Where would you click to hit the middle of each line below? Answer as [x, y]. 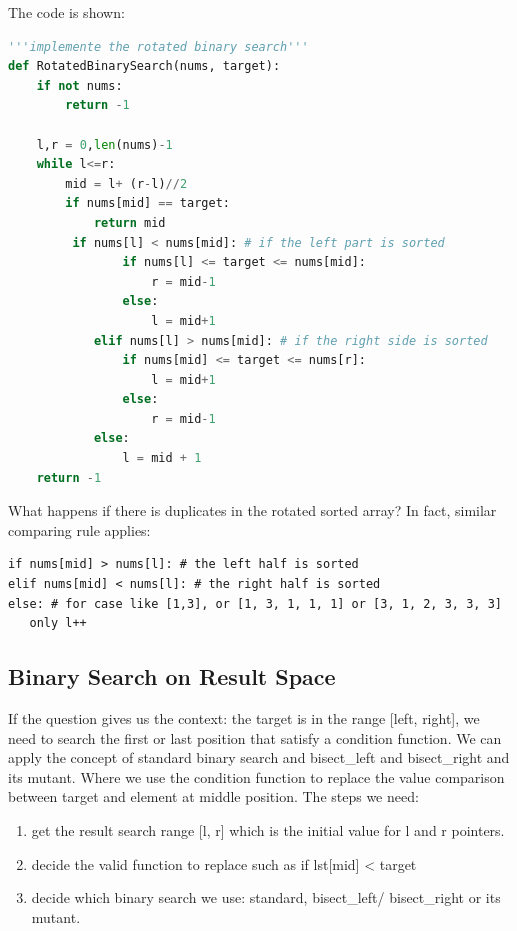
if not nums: [79, 85]
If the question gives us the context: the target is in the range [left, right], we [244, 718]
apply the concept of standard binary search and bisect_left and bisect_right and [259, 757]
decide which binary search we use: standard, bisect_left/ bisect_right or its [266, 897]
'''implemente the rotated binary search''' [158, 46]
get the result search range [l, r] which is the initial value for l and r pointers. [268, 829]
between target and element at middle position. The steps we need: [213, 796]
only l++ [58, 623]
